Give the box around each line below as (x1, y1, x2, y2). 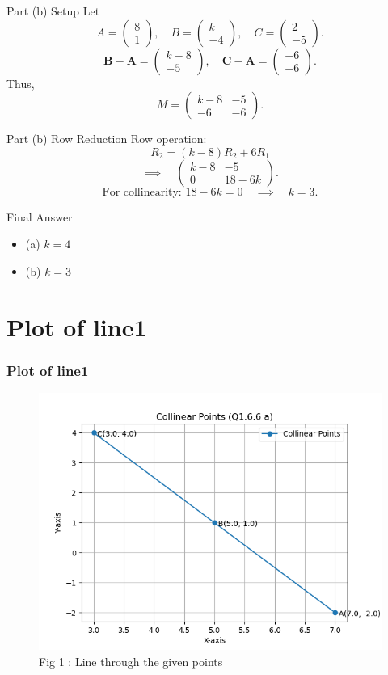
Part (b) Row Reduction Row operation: (6, 130, 207, 147)
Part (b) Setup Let (6, 2, 100, 19)
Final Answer (6, 208, 73, 225)
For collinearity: (102, 186, 182, 198)
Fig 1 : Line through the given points (39, 652, 223, 669)
